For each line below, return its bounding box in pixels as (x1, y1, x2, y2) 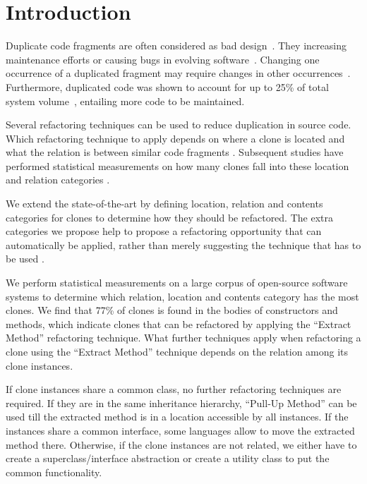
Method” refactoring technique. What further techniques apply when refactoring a (6, 330, 361, 345)
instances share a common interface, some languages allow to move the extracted (6, 423, 355, 437)
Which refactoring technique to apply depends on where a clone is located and (6, 131, 345, 145)
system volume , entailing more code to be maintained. (6, 93, 245, 108)
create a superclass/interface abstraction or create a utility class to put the (6, 451, 330, 466)
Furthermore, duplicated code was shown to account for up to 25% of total (6, 79, 329, 94)
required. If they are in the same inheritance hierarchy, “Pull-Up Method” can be (6, 395, 357, 410)
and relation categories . (6, 172, 110, 187)
